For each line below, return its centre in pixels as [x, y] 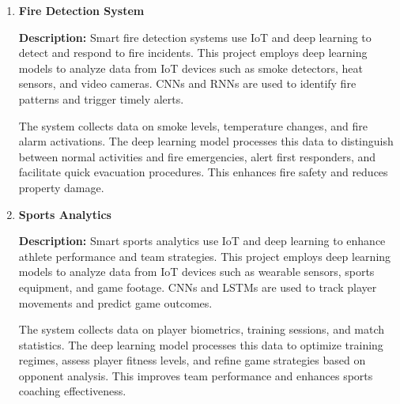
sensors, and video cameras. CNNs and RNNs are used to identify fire [187, 83]
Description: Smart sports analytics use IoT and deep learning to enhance [202, 241]
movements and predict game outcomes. [115, 302]
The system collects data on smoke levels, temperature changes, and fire [193, 125]
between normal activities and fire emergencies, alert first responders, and [197, 156]
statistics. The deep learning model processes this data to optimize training [201, 344]
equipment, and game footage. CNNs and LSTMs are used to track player [198, 287]
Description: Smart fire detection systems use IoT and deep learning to [195, 37]
